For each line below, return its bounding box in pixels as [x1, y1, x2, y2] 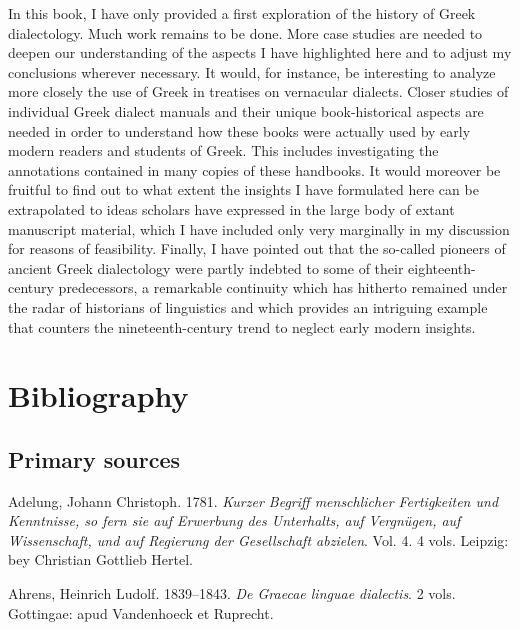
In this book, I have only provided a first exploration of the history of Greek [8, 3, 476, 23]
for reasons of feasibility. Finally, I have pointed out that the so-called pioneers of [8, 238, 506, 259]
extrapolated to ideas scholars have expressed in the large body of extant [8, 198, 455, 219]
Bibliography [8, 375, 189, 416]
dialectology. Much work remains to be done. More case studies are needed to [8, 22, 483, 43]
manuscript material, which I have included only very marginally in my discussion [8, 218, 510, 239]
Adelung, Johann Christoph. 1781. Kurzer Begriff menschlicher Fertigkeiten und [8, 490, 499, 511]
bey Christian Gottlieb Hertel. [8, 549, 193, 570]
